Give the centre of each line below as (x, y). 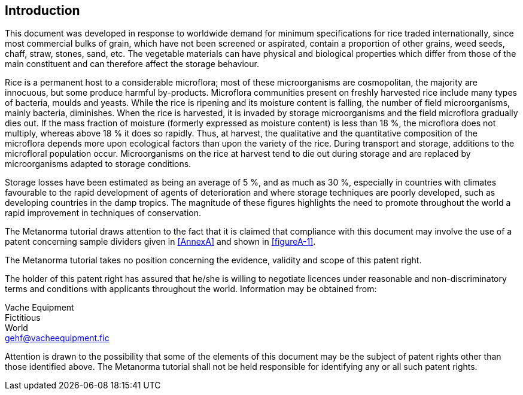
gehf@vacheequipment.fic (57, 338)
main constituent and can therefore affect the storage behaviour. (132, 64)
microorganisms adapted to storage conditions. (98, 164)
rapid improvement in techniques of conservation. (103, 213)
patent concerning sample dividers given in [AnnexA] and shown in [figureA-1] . (160, 242)
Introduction (42, 10)
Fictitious (23, 318)
